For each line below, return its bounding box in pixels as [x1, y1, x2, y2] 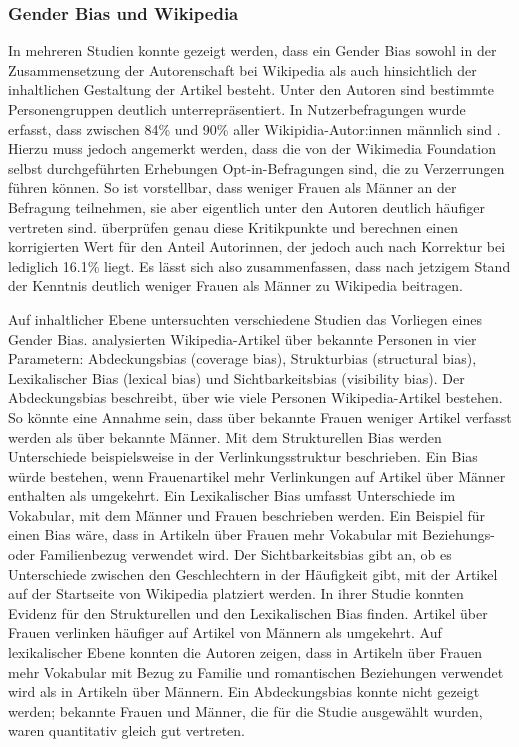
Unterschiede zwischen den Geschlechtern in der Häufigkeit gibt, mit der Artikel [8, 563, 498, 584]
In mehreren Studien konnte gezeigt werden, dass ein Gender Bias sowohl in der [8, 40, 497, 61]
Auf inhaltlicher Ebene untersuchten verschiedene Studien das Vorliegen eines [8, 308, 482, 329]
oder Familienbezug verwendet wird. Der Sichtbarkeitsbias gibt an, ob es [8, 544, 452, 565]
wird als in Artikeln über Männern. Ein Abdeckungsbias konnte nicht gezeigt [8, 681, 480, 702]
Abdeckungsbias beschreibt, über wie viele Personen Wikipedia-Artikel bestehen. [8, 387, 503, 408]
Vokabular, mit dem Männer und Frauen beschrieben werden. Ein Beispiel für [8, 504, 486, 525]
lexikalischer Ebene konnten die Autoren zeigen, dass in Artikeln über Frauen [8, 642, 483, 663]
